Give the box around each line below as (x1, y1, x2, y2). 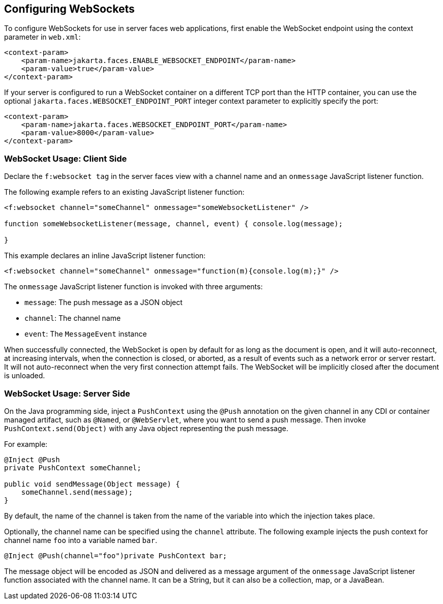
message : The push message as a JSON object (24, 298, 183, 307)
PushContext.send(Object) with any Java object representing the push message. (4, 424, 288, 433)
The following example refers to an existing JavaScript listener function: (4, 188, 245, 197)
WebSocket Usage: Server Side (4, 388, 130, 399)
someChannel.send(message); (21, 488, 133, 496)
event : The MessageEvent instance (24, 329, 147, 339)
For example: (4, 439, 48, 448)
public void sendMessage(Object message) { (4, 479, 180, 488)
